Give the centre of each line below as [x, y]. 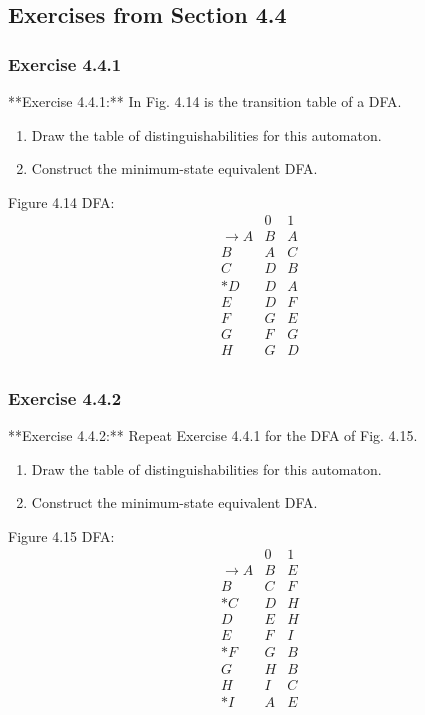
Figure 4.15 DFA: [61, 535]
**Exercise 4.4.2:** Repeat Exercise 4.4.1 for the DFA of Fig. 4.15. [213, 434]
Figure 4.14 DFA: [61, 201]
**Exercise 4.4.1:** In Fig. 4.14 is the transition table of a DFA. [205, 101]
